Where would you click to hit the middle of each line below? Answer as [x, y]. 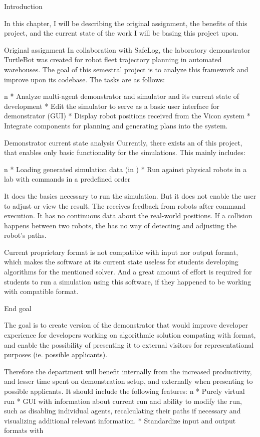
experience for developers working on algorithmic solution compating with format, [130, 335]
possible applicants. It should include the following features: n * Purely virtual [124, 391]
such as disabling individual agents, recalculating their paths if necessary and [122, 411]
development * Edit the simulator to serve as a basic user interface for [112, 106]
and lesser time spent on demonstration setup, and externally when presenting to [128, 381]
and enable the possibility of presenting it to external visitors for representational [129, 344]
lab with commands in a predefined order [67, 179]
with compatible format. [41, 291]
